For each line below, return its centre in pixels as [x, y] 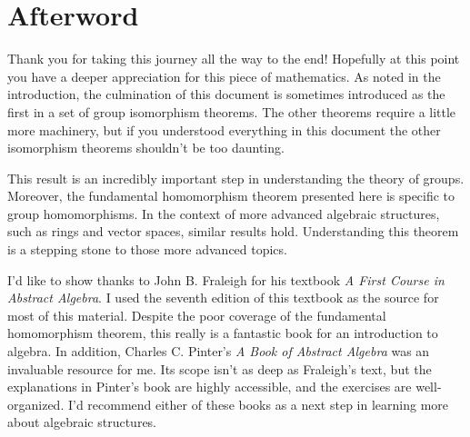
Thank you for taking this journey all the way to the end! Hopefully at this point [234, 59]
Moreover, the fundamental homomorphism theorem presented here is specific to [231, 196]
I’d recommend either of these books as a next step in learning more [258, 404]
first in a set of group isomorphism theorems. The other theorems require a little [232, 111]
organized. [36, 404]
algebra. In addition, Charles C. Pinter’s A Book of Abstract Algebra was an [219, 351]
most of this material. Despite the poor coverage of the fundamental [197, 315]
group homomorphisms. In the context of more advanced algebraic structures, [224, 213]
